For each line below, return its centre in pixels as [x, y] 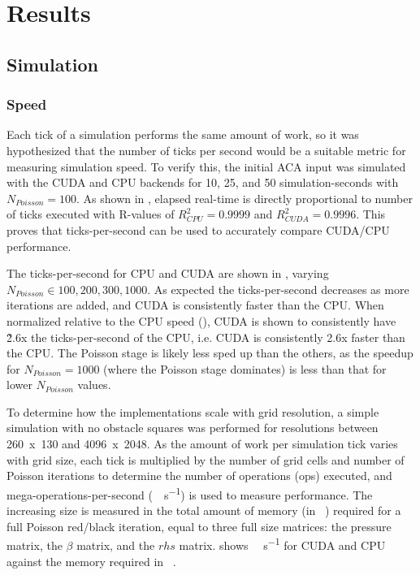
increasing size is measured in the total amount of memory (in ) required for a [204, 510]
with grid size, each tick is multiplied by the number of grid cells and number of [206, 459]
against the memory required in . [91, 561]
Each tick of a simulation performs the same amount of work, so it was [183, 134]
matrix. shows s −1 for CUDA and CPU [282, 544]
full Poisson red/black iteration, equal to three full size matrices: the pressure [199, 526]
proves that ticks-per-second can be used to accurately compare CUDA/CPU [198, 229]
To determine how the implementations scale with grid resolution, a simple [193, 411]
